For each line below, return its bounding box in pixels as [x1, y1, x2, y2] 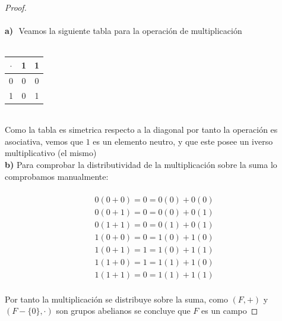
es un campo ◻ [201, 304, 258, 317]
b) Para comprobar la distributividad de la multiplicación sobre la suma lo [5, 158, 277, 171]
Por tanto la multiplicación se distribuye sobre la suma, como [5, 292, 228, 305]
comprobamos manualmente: [5, 170, 109, 182]
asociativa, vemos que [5, 135, 83, 147]
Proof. [5, 1, 27, 13]
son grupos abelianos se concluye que [56, 304, 191, 317]
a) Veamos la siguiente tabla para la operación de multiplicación [5, 24, 242, 37]
